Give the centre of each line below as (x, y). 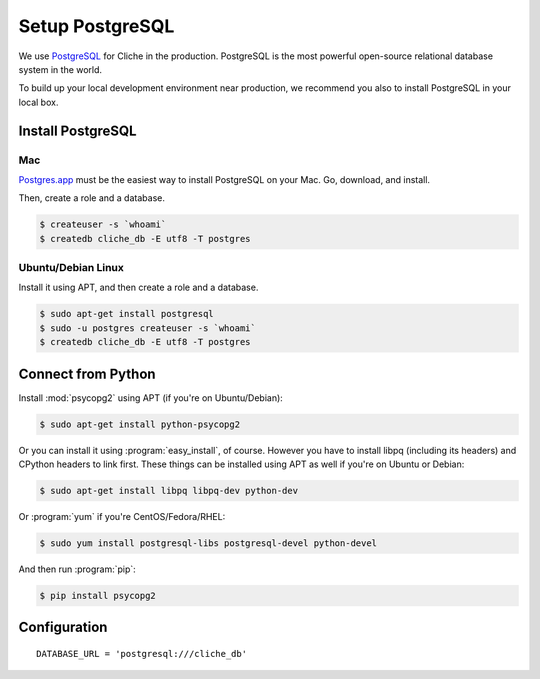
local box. (38, 102)
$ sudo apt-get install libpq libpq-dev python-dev (169, 490)
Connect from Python (87, 373)
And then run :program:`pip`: (77, 569)
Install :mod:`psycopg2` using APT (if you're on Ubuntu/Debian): (151, 397)
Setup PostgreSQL (96, 26)
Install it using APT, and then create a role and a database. (138, 287)
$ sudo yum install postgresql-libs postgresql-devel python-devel (208, 543)
